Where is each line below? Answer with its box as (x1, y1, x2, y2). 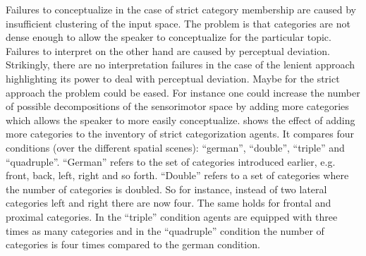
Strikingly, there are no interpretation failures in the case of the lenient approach (6, 57, 355, 72)
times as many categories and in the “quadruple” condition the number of (6, 223, 324, 238)
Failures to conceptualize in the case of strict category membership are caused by (6, 2, 356, 16)
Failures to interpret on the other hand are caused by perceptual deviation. (6, 43, 330, 58)
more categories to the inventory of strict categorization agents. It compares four (6, 126, 355, 141)
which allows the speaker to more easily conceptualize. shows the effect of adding (6, 112, 355, 127)
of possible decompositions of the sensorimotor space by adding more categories (6, 99, 349, 114)
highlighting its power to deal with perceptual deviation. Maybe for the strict (6, 71, 340, 85)
